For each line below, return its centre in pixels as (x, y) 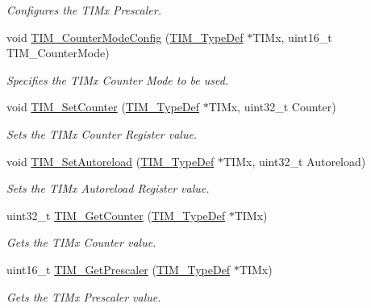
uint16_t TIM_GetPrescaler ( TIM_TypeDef (119, 269)
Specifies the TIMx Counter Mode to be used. (118, 79)
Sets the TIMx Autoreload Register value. (108, 188)
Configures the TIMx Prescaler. (84, 10)
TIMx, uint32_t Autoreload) (295, 161)
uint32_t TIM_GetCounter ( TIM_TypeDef (116, 215)
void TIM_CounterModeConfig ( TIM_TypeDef (125, 37)
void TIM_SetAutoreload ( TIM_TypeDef (110, 161)
